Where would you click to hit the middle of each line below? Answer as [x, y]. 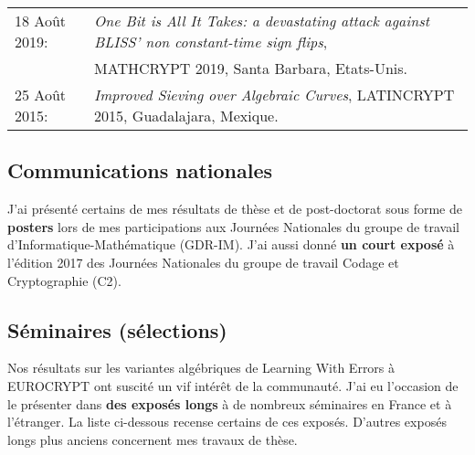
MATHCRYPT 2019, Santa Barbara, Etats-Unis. [251, 68]
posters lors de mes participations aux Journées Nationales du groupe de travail [233, 226]
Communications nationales [140, 170]
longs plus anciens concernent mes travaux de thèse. [153, 439]
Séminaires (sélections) [117, 329]
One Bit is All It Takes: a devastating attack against [262, 21]
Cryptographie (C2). [64, 280]
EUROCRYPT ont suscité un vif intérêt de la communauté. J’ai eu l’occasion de [233, 385]
